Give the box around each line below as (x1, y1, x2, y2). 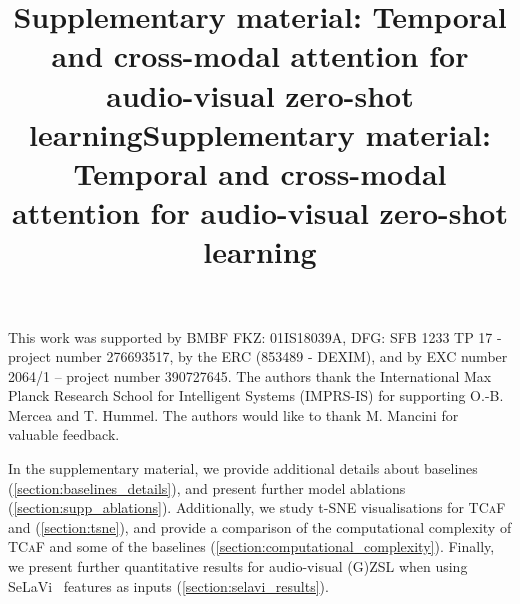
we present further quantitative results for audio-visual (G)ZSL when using (8, 556, 468, 577)
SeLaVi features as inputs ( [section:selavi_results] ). (8, 575, 329, 596)
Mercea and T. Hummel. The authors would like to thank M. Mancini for (8, 404, 459, 425)
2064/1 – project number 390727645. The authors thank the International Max (8, 365, 492, 386)
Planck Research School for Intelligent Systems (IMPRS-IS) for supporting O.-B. (8, 385, 504, 406)
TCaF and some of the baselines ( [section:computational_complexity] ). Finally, (8, 536, 495, 557)
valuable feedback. (8, 424, 120, 445)
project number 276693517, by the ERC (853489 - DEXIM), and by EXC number (8, 346, 508, 367)
